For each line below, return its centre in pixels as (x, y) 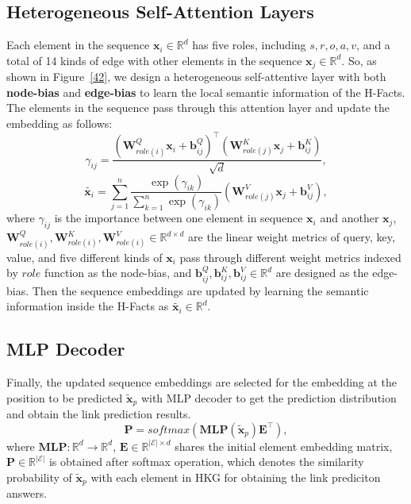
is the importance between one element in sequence (179, 218)
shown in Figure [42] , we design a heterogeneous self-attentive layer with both (196, 77)
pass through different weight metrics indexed (290, 257)
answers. (27, 493)
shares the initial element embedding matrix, (284, 446)
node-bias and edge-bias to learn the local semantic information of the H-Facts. (206, 92)
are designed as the (322, 273)
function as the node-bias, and (118, 273)
